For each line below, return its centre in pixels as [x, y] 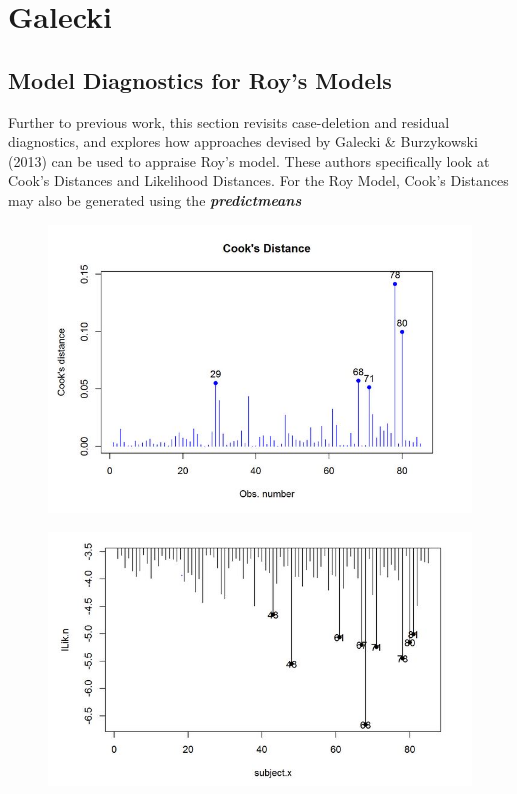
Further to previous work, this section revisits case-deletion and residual [229, 121]
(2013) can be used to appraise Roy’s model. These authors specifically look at [249, 160]
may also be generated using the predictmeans [155, 199]
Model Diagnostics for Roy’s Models [200, 79]
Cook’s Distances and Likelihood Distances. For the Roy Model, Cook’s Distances [258, 180]
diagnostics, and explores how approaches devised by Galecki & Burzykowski [243, 141]
